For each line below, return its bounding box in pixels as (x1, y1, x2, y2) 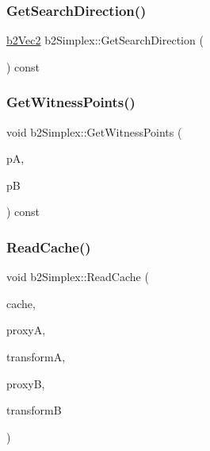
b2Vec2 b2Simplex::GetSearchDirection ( (6, 32, 204, 48)
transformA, (6, 349, 66, 364)
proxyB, (6, 375, 45, 391)
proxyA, (6, 322, 46, 338)
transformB (6, 402, 62, 418)
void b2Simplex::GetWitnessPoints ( (6, 123, 182, 140)
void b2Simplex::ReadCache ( (6, 268, 149, 285)
